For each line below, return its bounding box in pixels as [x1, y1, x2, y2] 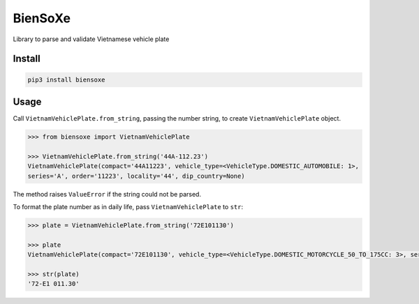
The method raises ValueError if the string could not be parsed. [13, 190, 202, 198]
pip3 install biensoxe [27, 75, 105, 84]
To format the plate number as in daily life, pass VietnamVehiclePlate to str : [13, 202, 244, 211]
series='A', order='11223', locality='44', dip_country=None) [27, 172, 245, 180]
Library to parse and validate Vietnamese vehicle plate [13, 35, 170, 43]
